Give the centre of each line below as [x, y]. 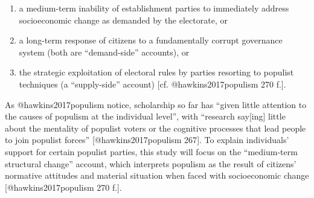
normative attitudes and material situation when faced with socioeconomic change [157, 175]
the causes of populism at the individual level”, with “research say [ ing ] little [145, 116]
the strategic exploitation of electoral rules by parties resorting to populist [156, 72]
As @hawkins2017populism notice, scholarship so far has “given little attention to [156, 104]
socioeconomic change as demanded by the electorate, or [123, 20]
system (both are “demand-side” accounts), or [104, 52]
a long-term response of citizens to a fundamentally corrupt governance [151, 40]
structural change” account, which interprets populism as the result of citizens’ [151, 163]
